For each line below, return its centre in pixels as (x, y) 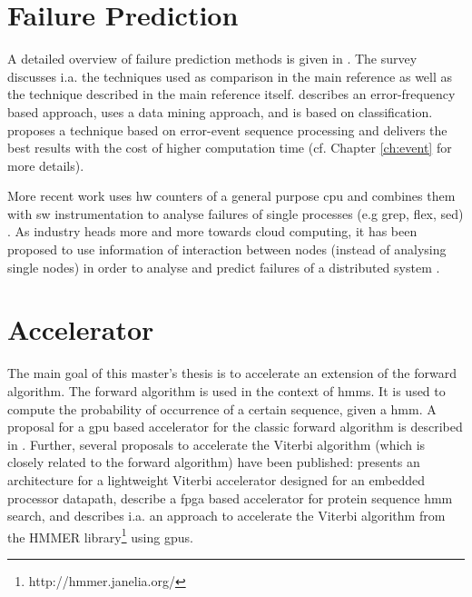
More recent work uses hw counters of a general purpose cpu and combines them (231, 196)
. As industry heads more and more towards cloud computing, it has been (212, 231)
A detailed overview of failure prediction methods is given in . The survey (212, 59)
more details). (46, 165)
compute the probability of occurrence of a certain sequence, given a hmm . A (222, 408)
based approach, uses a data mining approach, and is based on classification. (220, 111)
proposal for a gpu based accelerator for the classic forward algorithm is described (235, 427)
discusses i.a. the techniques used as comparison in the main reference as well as (230, 76)
